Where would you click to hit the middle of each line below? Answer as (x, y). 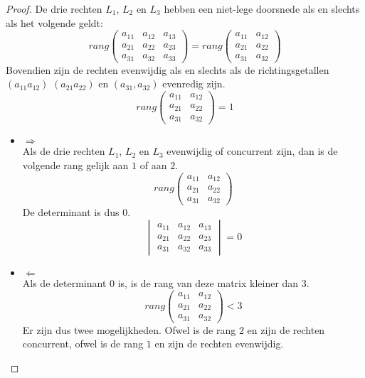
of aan (153, 165)
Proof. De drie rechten (54, 9)
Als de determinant (64, 282)
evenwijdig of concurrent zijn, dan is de (252, 151)
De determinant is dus (71, 212)
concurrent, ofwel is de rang (83, 344)
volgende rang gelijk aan (75, 165)
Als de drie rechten (64, 151)
